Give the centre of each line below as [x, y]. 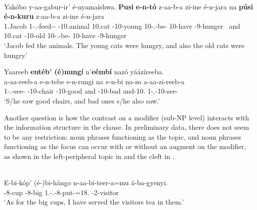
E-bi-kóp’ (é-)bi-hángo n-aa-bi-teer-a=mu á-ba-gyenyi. [86, 183]
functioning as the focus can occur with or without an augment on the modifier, [125, 146]
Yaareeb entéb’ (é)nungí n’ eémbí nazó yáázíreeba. [84, 72]
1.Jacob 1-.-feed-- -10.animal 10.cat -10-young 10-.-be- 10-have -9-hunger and [122, 26]
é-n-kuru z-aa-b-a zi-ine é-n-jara [54, 16]
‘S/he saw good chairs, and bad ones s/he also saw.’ [82, 100]
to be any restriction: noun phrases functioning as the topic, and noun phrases [123, 136]
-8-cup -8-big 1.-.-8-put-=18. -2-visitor [62, 192]
